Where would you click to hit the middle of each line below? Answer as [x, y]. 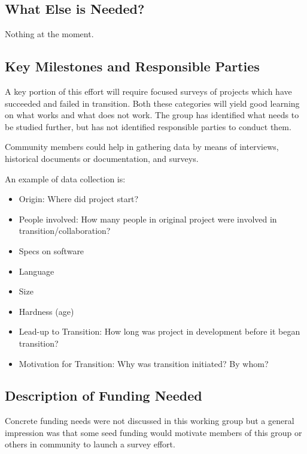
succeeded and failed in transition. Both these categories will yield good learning [152, 103]
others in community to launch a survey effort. [90, 444]
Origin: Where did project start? [79, 199]
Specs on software [51, 250]
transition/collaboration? [65, 231]
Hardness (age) [46, 311]
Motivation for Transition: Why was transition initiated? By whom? [144, 363]
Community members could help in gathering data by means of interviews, [142, 147]
